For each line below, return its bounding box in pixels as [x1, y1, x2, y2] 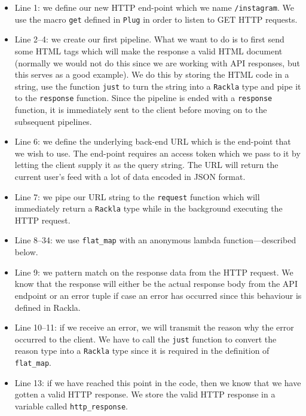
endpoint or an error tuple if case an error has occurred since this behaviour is [14, 289, 302, 301]
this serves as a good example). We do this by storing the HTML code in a [14, 68, 289, 81]
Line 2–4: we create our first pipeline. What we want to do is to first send [14, 33, 284, 45]
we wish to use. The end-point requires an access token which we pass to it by [14, 146, 301, 159]
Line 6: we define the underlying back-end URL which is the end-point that [14, 135, 291, 148]
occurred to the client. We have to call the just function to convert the [14, 332, 277, 345]
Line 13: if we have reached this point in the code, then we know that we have [14, 376, 301, 389]
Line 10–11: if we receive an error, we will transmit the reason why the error [14, 321, 294, 334]
